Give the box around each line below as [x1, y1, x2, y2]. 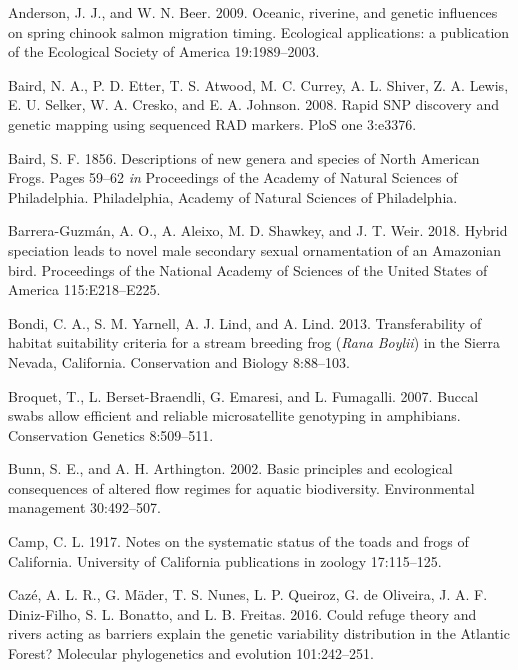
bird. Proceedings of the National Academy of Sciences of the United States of [8, 259, 488, 280]
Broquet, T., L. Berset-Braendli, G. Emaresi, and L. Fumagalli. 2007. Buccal [8, 385, 479, 406]
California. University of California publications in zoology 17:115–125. [8, 550, 442, 571]
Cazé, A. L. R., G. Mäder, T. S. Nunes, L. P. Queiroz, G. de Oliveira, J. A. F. [8, 584, 488, 605]
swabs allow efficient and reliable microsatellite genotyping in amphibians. [8, 405, 461, 426]
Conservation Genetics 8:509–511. [8, 424, 214, 445]
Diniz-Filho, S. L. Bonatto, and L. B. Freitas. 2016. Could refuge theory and [8, 603, 477, 624]
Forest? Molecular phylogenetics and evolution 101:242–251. [8, 643, 375, 664]
